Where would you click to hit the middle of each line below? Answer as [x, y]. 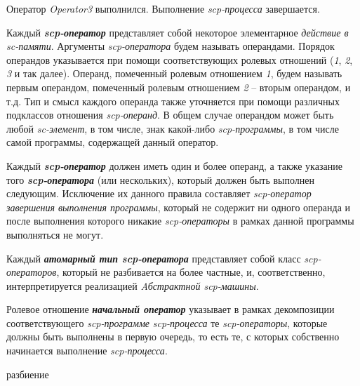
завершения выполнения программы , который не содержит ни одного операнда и [178, 207]
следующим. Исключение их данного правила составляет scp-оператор [159, 193]
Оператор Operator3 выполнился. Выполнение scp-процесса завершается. [163, 8]
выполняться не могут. [55, 234]
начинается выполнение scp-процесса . [87, 351]
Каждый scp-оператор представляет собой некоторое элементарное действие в [178, 32]
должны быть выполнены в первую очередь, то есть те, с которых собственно [173, 337]
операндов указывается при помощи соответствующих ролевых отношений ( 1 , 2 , [180, 59]
